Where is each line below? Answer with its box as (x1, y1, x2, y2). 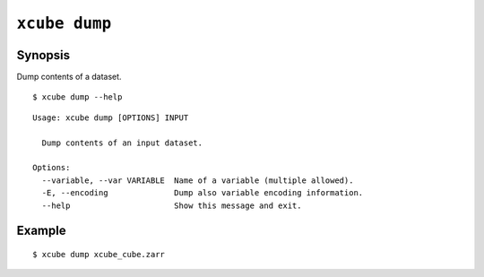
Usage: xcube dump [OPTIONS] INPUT (32, 112, 189, 123)
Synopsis (16, 48, 71, 63)
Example (16, 223, 66, 238)
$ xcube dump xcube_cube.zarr (32, 249, 166, 259)
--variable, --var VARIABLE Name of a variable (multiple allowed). (41, 175, 354, 186)
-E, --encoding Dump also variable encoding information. (41, 188, 364, 198)
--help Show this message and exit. (41, 200, 302, 211)
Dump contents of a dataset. (16, 72, 122, 82)
